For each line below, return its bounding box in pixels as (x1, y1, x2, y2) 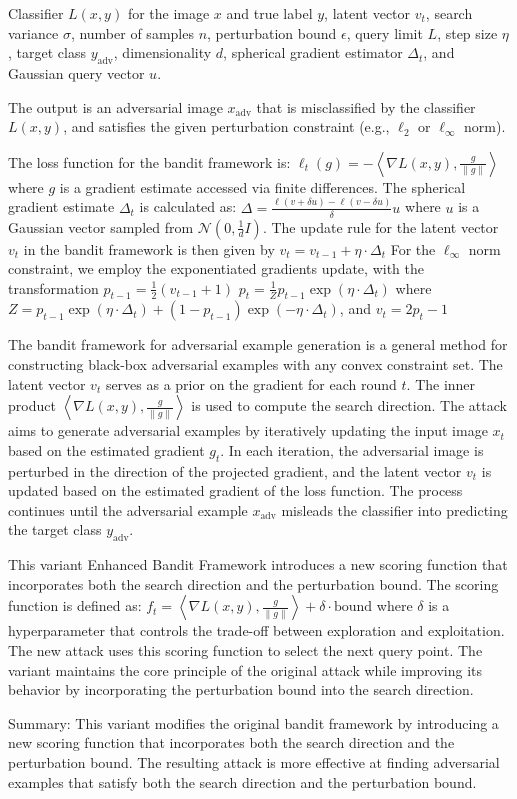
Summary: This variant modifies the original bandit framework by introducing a (8, 712, 499, 733)
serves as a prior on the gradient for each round (105, 373, 397, 394)
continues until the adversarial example (8, 499, 248, 520)
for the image (127, 3, 210, 23)
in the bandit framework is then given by (23, 238, 275, 259)
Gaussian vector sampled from (8, 216, 194, 237)
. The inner (406, 373, 476, 394)
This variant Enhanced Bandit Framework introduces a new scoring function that (8, 554, 508, 575)
